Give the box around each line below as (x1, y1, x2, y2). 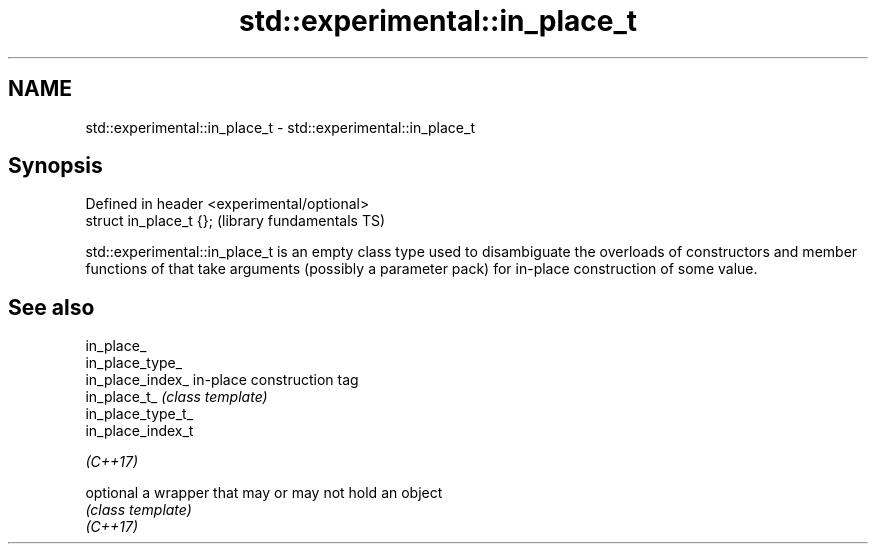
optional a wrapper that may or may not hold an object (85, 484, 443, 502)
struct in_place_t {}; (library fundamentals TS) (85, 212, 386, 230)
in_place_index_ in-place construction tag (85, 371, 359, 389)
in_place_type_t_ (85, 405, 194, 423)
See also (8, 294, 95, 320)
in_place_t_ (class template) (85, 388, 268, 406)
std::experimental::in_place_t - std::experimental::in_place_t (85, 118, 475, 136)
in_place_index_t (85, 422, 194, 440)
